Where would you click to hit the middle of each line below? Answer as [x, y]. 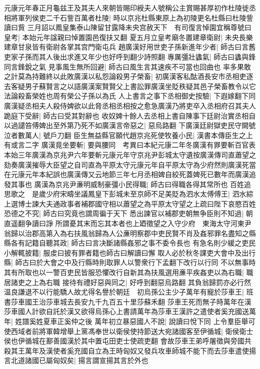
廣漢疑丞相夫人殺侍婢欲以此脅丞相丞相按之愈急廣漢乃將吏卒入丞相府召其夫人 [130, 105]
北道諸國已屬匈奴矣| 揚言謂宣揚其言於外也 [79, 360]
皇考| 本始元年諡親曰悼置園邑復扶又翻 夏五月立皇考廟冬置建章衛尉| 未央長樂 [128, 37]
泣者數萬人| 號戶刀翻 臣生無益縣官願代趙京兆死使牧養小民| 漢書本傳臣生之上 [128, 135]
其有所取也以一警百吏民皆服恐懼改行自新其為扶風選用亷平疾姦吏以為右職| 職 [129, 272]
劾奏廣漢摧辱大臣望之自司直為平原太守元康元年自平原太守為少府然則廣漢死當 [130, 164]
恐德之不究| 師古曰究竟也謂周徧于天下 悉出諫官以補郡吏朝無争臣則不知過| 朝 [128, 213]
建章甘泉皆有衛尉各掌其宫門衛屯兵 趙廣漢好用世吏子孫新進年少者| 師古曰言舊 [130, 47]
